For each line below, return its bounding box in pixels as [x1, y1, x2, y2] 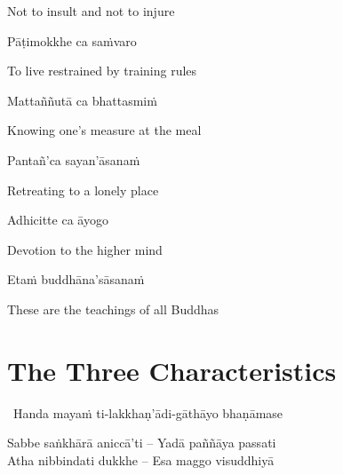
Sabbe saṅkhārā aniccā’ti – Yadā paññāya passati [7, 433, 276, 452]
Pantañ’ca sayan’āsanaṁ [7, 150, 140, 169]
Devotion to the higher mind [7, 240, 163, 258]
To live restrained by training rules [7, 61, 197, 80]
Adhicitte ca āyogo [7, 210, 108, 229]
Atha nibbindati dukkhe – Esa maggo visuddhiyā [7, 450, 275, 469]
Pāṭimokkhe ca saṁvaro [7, 31, 137, 50]
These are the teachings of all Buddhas [7, 299, 219, 318]
